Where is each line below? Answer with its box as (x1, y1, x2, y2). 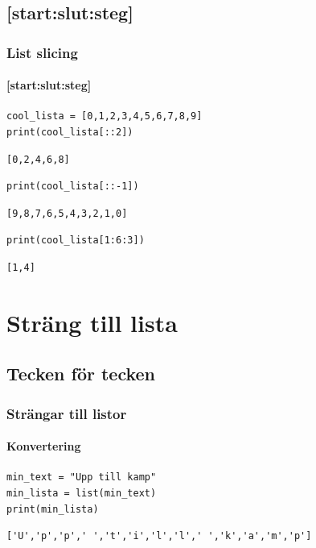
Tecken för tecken (6, 361, 156, 386)
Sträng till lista (6, 305, 178, 338)
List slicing (6, 42, 78, 62)
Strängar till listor (6, 403, 127, 423)
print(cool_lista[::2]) (6, 127, 133, 139)
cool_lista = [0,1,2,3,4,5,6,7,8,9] (6, 110, 203, 122)
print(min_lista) (6, 503, 99, 515)
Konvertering (6, 438, 81, 455)
